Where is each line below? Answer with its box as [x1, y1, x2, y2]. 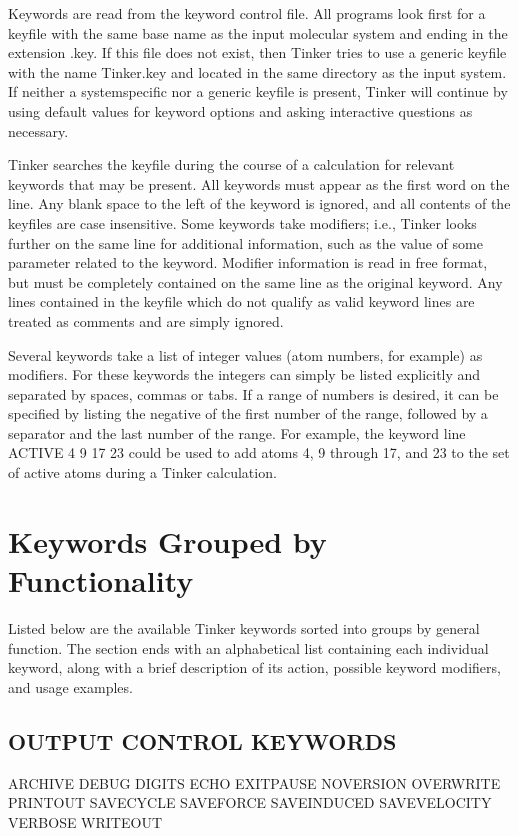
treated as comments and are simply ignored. [8, 310, 284, 331]
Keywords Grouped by [8, 520, 327, 561]
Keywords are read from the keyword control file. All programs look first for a [8, 3, 486, 23]
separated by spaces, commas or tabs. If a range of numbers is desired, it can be [8, 383, 499, 404]
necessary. [8, 120, 69, 141]
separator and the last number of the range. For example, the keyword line [8, 422, 466, 443]
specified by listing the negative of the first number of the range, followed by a [8, 403, 488, 424]
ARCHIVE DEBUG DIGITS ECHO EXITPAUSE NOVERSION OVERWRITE [8, 772, 501, 793]
